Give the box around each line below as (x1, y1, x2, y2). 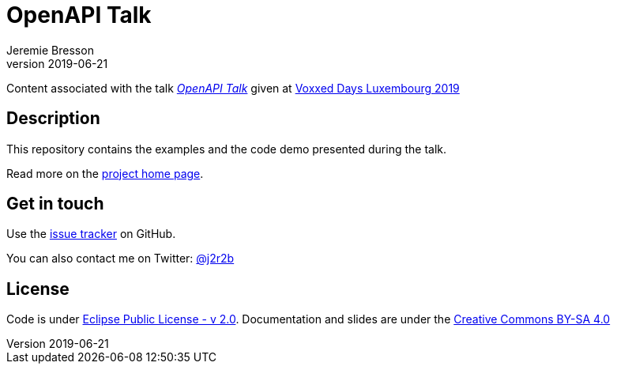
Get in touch (6, 194, 104, 214)
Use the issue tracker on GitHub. (6, 227, 176, 241)
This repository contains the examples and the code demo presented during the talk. (6, 142, 447, 156)
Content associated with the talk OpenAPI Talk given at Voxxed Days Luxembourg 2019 (6, 81, 460, 95)
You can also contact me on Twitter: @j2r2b (6, 251, 235, 266)
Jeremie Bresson (6, 43, 94, 57)
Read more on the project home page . (6, 166, 204, 180)
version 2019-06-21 (6, 56, 108, 70)
